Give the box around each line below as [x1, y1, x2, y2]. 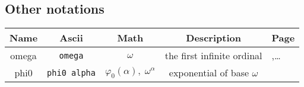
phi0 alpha [47, 67, 96, 78]
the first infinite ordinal [164, 49, 262, 63]
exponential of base [169, 66, 249, 80]
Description [186, 31, 241, 45]
